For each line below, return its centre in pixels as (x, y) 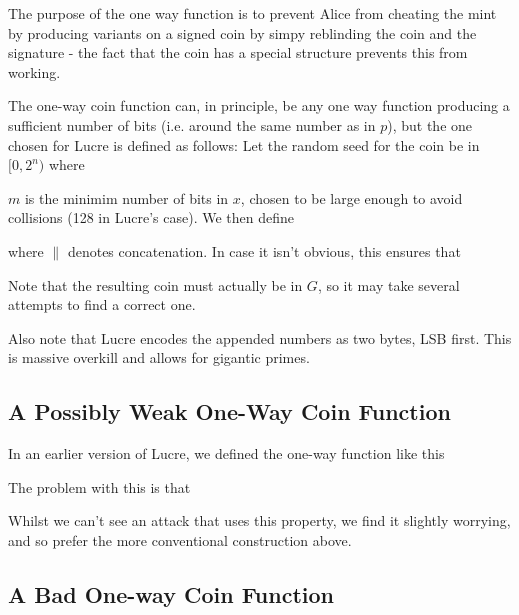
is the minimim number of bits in (126, 197)
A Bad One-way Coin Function (171, 593)
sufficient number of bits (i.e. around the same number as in (192, 124)
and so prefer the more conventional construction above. (180, 539)
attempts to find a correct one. (102, 304)
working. (34, 71)
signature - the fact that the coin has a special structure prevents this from (238, 52)
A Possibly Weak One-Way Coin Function (229, 411)
